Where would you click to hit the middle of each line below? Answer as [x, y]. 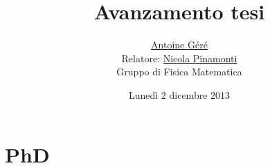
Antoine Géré [179, 45]
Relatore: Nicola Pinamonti [179, 58]
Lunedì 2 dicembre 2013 [179, 94]
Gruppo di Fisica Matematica [179, 72]
